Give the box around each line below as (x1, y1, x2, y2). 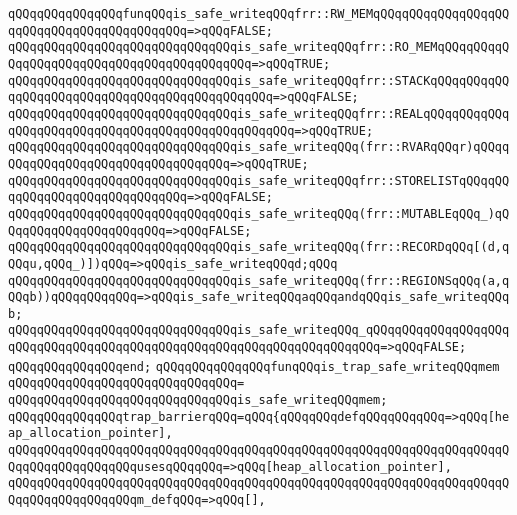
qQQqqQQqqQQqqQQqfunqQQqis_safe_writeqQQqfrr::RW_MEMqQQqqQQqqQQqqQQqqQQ (8, 7, 510, 21)
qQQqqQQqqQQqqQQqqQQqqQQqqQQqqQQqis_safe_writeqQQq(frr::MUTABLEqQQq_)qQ (8, 206, 510, 221)
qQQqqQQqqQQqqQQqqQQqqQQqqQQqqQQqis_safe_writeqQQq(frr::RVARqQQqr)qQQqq (8, 140, 510, 155)
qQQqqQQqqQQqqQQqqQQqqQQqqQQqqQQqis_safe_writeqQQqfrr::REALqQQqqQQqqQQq (8, 106, 510, 121)
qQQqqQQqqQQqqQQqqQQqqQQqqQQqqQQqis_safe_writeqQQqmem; (8, 393, 388, 408)
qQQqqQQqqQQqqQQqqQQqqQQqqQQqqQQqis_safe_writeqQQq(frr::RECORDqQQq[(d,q (8, 240, 510, 255)
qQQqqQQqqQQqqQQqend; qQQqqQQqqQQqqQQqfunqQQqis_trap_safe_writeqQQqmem (8, 359, 500, 374)
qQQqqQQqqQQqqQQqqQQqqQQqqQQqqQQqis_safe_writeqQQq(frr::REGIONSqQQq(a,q (8, 273, 510, 288)
